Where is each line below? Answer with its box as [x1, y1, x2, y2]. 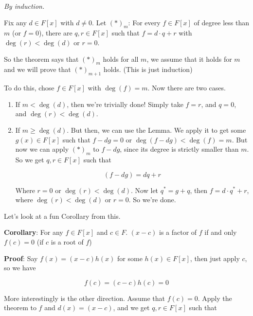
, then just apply [190, 253, 240, 263]
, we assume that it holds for [146, 53, 232, 64]
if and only [204, 227, 237, 237]
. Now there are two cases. [147, 83, 226, 93]
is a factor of [159, 227, 197, 237]
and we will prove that [4, 64, 71, 74]
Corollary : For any [4, 227, 63, 237]
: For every [128, 17, 161, 27]
